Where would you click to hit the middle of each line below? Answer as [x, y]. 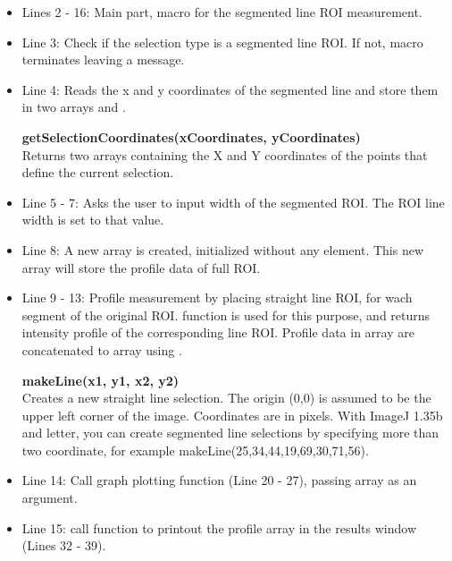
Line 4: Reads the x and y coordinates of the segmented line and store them [230, 89]
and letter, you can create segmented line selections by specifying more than [230, 433]
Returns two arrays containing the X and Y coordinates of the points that [225, 154]
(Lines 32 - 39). [64, 545]
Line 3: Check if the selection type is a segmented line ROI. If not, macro [222, 42]
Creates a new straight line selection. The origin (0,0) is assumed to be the [226, 398]
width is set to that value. [93, 220]
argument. [50, 498]
